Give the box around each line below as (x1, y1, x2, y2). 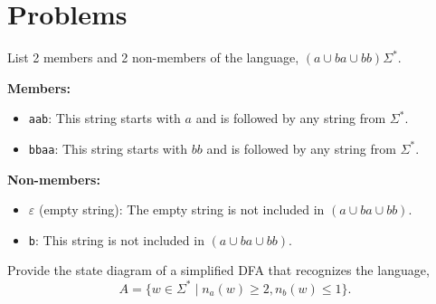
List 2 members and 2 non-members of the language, (7, 48, 299, 67)
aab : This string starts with (28, 109, 181, 128)
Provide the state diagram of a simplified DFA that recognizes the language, (7, 261, 430, 280)
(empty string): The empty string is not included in (38, 200, 325, 219)
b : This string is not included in (28, 230, 204, 249)
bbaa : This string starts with (28, 138, 188, 157)
